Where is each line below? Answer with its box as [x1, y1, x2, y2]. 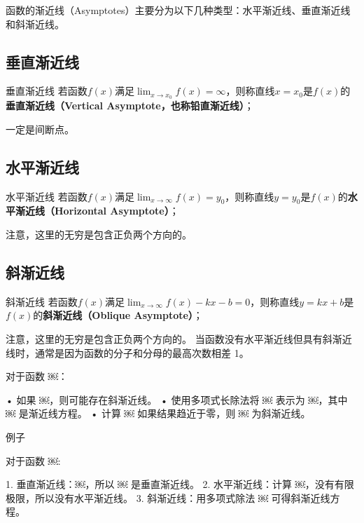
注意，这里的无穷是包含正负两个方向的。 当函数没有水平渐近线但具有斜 [6, 332, 332, 346]
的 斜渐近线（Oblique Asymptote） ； [33, 308, 203, 322]
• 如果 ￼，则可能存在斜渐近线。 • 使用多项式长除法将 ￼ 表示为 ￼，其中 [6, 392, 348, 407]
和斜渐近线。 [6, 16, 64, 31]
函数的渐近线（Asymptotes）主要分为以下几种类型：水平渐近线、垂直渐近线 [6, 3, 351, 17]
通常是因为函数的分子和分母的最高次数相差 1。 [34, 345, 249, 360]
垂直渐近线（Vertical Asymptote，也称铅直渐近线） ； [6, 98, 254, 113]
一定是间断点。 [6, 121, 74, 136]
